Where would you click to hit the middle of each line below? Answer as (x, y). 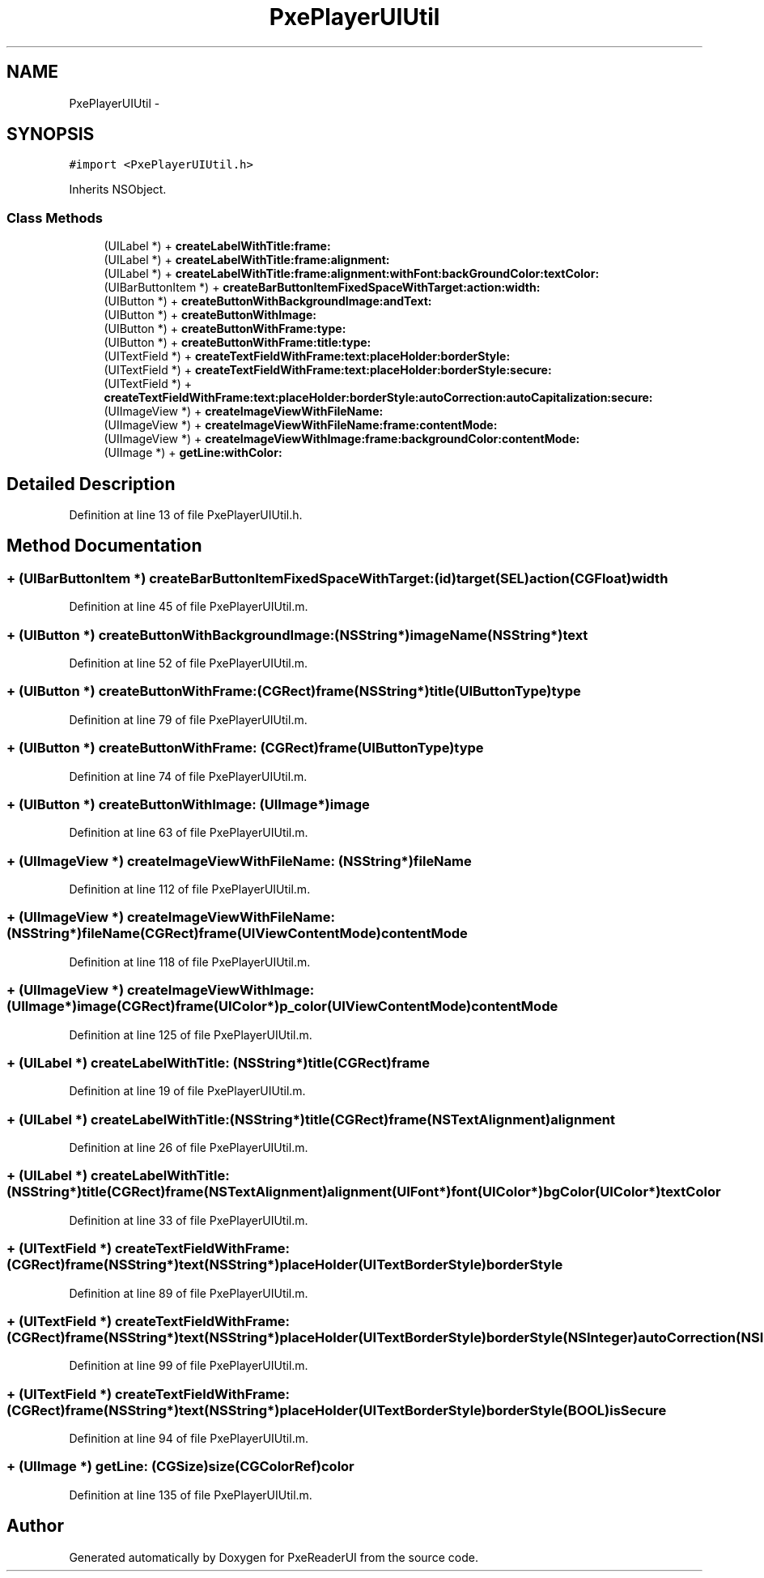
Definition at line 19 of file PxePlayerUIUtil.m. (187, 1091)
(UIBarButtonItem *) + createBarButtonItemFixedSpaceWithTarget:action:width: (322, 288)
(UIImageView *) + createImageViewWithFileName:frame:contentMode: (301, 425)
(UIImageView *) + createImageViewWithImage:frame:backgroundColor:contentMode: (342, 439)
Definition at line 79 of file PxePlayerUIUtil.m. (188, 719)
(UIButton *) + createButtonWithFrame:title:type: (238, 343)
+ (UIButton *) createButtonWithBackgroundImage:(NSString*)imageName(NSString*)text (297, 635)
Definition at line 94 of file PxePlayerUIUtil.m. (189, 1438)
